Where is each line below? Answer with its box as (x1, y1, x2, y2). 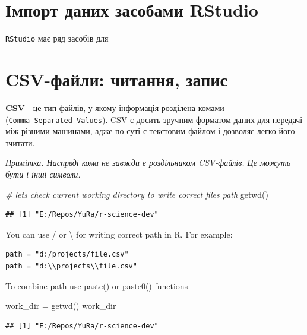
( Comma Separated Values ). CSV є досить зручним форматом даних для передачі (5, 113, 303, 125)
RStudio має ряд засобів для (5, 32, 109, 45)
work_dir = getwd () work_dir (5, 299, 116, 312)
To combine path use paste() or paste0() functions (5, 279, 188, 292)
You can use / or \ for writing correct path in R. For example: (5, 227, 233, 240)
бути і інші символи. (5, 167, 81, 180)
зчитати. (5, 136, 35, 148)
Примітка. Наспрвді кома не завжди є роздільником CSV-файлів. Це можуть (5, 156, 291, 169)
